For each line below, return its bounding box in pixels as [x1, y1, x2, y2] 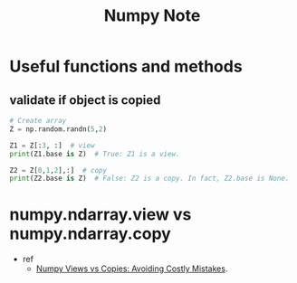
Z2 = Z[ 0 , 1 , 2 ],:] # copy [9, 165, 107, 175]
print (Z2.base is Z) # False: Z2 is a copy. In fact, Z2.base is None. [9, 174, 290, 184]
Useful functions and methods [9, 56, 243, 77]
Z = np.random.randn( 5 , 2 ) [9, 124, 107, 134]
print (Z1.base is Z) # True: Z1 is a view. [9, 149, 180, 158]
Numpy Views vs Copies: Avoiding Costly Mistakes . [35, 263, 228, 274]
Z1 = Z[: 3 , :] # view [9, 141, 95, 150]
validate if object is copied [9, 92, 161, 108]
